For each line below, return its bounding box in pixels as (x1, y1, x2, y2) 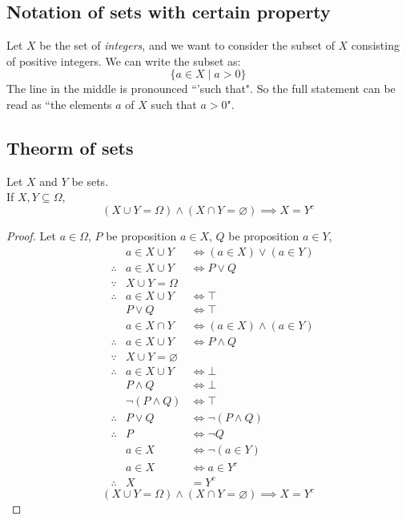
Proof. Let (6, 228, 56, 244)
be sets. (71, 172, 109, 189)
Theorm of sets (6, 135, 134, 159)
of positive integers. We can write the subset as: (6, 52, 241, 69)
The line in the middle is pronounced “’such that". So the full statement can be (6, 80, 396, 97)
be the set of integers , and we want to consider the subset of (39, 37, 335, 54)
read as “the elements (6, 95, 112, 112)
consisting (351, 37, 400, 54)
